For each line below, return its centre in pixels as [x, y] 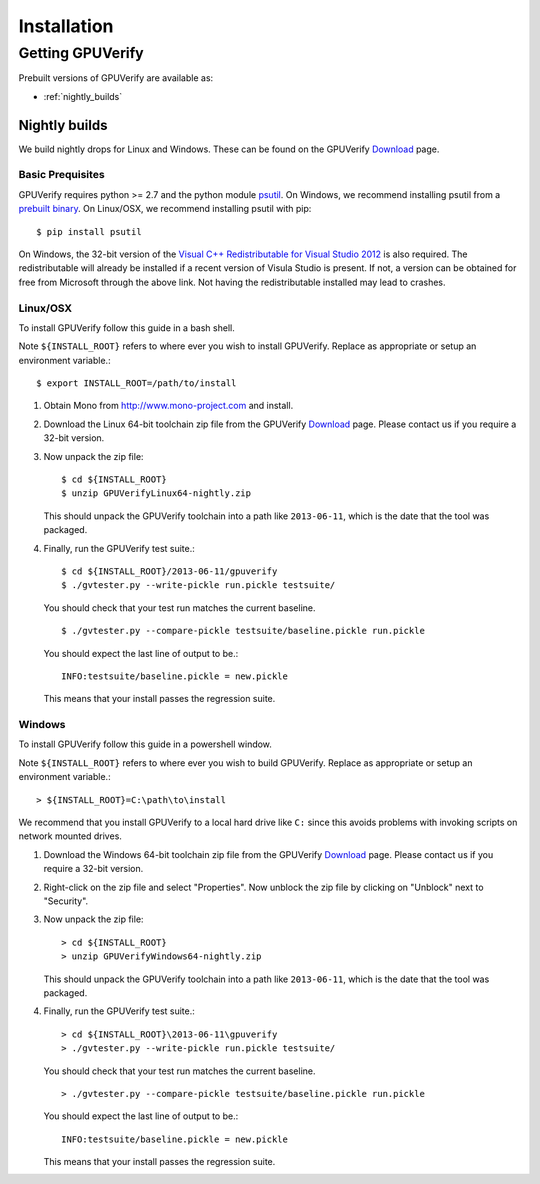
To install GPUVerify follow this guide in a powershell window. [145, 744]
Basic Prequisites [61, 175]
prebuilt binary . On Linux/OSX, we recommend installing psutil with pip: [165, 209]
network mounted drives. [70, 836]
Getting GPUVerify [81, 53]
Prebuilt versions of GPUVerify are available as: [116, 78]
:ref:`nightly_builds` [83, 96]
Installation [66, 26]
